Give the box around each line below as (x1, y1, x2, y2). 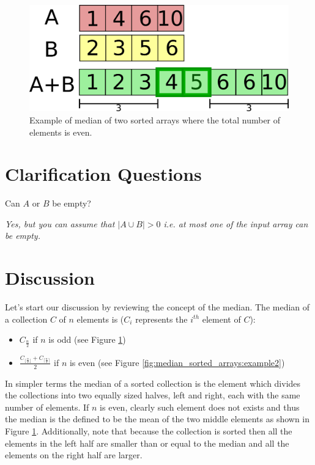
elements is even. (29, 125, 92, 138)
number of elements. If (5, 400, 89, 413)
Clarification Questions (5, 161, 202, 186)
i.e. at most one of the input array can (163, 217, 308, 230)
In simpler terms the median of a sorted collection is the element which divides (5, 376, 301, 389)
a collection (5, 312, 48, 325)
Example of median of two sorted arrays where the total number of (29, 113, 281, 126)
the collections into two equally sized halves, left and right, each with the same (5, 389, 300, 401)
